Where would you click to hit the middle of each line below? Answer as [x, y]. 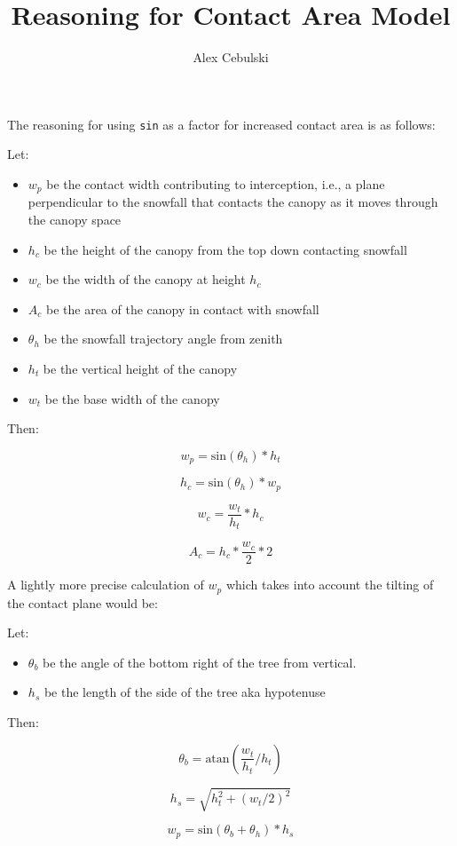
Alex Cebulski [231, 57]
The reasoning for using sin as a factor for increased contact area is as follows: [221, 124]
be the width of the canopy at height [146, 279]
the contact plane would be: [83, 602]
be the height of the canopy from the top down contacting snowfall [225, 249]
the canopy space [75, 220]
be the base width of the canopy [132, 398]
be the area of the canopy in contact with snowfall [182, 308]
